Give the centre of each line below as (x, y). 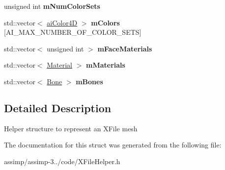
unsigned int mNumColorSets (52, 6)
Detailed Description (58, 108)
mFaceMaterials (125, 48)
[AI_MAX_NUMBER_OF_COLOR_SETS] (73, 32)
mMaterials (106, 65)
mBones (89, 81)
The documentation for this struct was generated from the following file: (113, 145)
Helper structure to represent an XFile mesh (71, 128)
